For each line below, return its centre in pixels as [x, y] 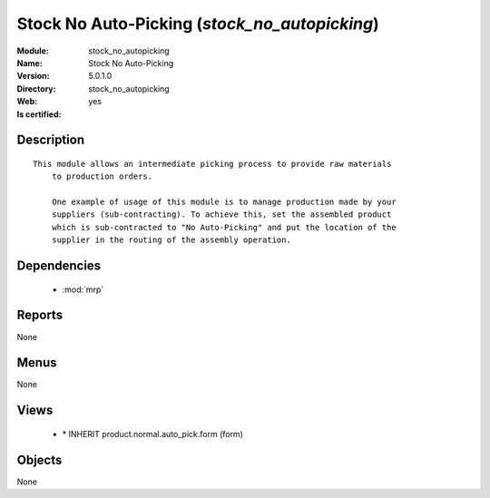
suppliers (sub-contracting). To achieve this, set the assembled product [221, 215]
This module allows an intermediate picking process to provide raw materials [212, 164]
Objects [39, 459]
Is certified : [39, 114]
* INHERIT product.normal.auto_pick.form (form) [153, 434]
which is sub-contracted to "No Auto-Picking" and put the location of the [224, 227]
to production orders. [102, 176]
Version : [33, 76]
